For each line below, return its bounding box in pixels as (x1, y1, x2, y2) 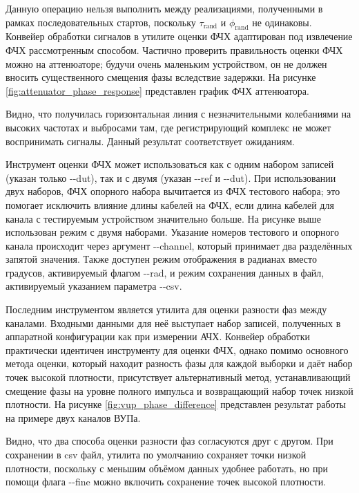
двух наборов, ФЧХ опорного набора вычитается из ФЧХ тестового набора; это (6, 184, 340, 198)
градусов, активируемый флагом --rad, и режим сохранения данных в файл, (6, 265, 324, 279)
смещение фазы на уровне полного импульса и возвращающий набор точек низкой (6, 383, 353, 398)
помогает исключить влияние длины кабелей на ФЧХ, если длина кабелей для (6, 197, 334, 212)
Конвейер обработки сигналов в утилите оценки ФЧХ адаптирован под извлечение (6, 29, 353, 44)
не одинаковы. (252, 15, 312, 29)
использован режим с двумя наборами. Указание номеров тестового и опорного (6, 225, 339, 239)
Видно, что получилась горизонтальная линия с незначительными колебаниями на (6, 106, 351, 121)
